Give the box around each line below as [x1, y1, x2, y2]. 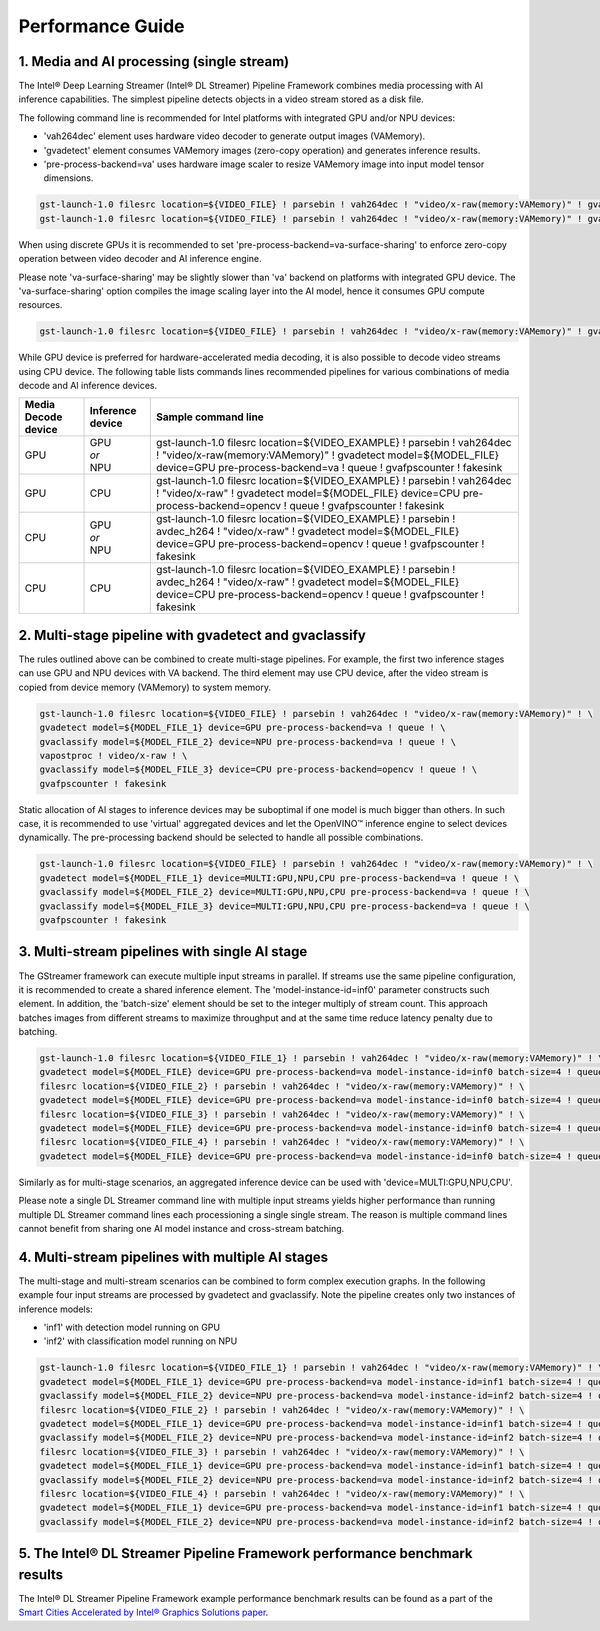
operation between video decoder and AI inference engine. [18, 253, 262, 265]
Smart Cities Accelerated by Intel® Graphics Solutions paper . [18, 1606, 269, 1619]
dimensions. [43, 172, 94, 184]
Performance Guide [18, 15, 185, 37]
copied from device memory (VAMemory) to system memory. [18, 681, 272, 693]
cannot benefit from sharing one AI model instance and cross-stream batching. [18, 1222, 345, 1234]
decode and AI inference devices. [18, 380, 158, 392]
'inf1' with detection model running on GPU [43, 1321, 220, 1334]
